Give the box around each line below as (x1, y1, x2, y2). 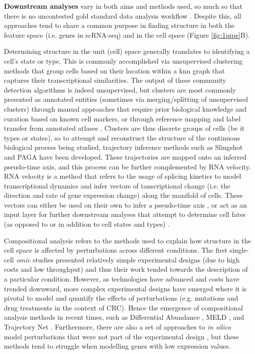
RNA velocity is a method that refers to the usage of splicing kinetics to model (4, 171, 241, 181)
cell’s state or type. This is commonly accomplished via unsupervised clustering (4, 55, 243, 66)
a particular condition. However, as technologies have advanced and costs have (4, 274, 239, 284)
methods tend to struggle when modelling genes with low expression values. (4, 341, 231, 351)
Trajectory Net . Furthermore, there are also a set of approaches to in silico (4, 322, 231, 331)
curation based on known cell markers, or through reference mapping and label (4, 113, 241, 123)
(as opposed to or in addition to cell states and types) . (4, 219, 170, 229)
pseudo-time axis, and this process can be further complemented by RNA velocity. (4, 161, 251, 171)
